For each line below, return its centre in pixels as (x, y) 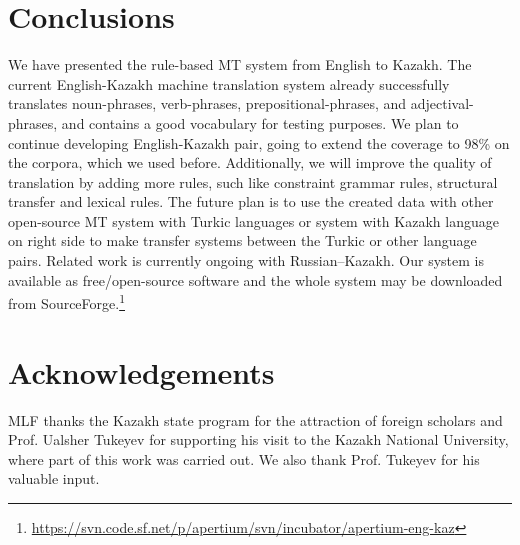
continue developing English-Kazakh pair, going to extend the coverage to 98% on (259, 142)
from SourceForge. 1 (67, 301)
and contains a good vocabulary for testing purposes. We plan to (260, 122)
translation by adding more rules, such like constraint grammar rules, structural (253, 181)
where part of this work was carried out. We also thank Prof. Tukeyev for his (244, 458)
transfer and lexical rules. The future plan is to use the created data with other (251, 201)
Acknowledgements (141, 371)
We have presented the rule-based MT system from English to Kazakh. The (240, 64)
